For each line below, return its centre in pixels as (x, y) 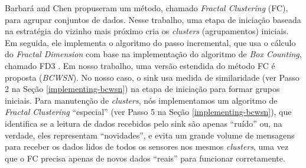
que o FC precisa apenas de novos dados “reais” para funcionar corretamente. (145, 158)
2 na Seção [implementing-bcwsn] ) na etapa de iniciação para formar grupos (142, 89)
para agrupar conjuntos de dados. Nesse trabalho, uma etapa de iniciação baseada (153, 19)
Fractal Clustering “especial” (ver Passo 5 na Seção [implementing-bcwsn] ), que (148, 112)
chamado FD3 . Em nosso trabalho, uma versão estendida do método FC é (140, 65)
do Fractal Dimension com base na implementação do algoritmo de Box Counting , (153, 54)
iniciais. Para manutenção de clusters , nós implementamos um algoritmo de (141, 100)
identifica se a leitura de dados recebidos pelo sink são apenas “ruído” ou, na (144, 123)
